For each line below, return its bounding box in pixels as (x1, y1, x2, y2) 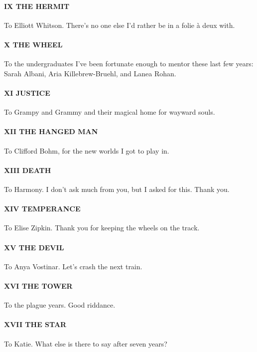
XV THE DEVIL (4, 242, 64, 252)
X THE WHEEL (4, 39, 63, 49)
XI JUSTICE (4, 87, 50, 98)
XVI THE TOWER (4, 280, 73, 291)
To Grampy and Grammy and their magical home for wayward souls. (4, 107, 215, 117)
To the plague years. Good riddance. (4, 300, 116, 310)
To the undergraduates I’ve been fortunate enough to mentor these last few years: (4, 58, 254, 69)
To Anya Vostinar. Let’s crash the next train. (4, 261, 142, 271)
